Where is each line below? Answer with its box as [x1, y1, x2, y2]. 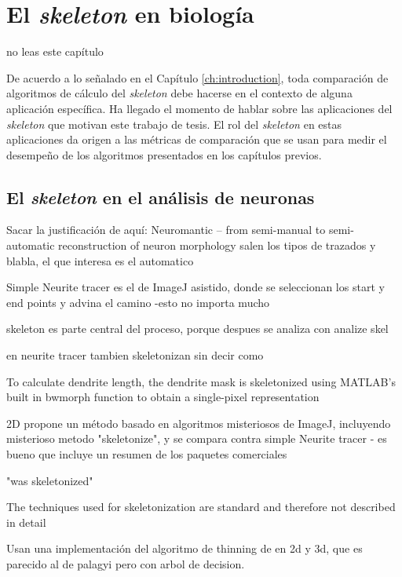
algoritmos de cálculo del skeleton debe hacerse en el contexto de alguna [6, 85, 353, 101]
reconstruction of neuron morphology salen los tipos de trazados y [58, 237, 376, 254]
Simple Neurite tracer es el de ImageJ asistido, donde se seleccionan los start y [6, 279, 385, 295]
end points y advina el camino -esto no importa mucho [6, 294, 270, 310]
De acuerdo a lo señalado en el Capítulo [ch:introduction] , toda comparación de [6, 69, 389, 86]
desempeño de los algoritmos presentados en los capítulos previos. [6, 146, 322, 163]
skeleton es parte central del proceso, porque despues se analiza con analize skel [6, 320, 389, 337]
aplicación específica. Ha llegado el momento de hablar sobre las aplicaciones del [6, 100, 393, 116]
